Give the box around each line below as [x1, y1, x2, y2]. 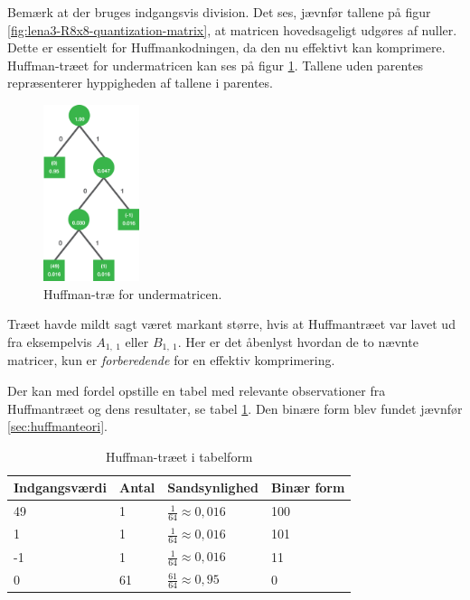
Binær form [270, 478, 345, 497]
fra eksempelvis [7, 332, 92, 351]
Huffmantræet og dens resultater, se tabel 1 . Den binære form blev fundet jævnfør [7, 398, 463, 417]
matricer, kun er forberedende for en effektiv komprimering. [7, 351, 335, 370]
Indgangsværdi [14, 478, 107, 497]
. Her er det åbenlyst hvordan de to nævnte [177, 332, 418, 351]
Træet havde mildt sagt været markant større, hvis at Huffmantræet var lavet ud [7, 314, 456, 333]
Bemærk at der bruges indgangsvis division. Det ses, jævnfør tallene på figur [7, 3, 431, 21]
